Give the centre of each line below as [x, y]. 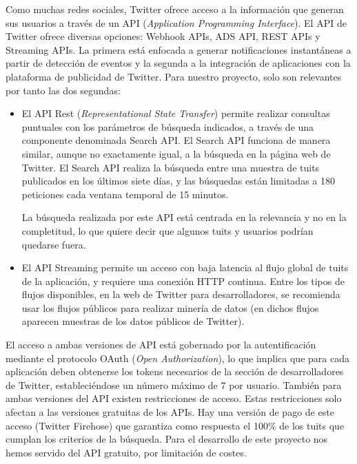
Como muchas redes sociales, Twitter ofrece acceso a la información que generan [175, 9]
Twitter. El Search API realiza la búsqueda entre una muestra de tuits [171, 167]
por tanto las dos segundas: [63, 90]
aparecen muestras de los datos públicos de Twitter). [133, 321]
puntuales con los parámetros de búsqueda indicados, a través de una [168, 126]
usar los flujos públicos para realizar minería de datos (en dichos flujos [170, 307]
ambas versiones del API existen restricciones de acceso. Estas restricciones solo [174, 398]
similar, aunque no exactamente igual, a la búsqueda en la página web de [176, 153]
